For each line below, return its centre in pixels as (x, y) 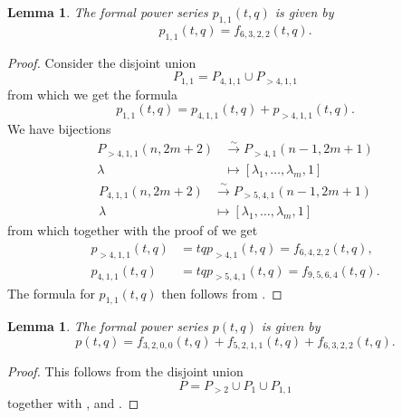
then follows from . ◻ (222, 293)
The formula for (51, 293)
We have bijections (59, 129)
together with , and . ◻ (73, 403)
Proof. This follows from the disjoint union (125, 371)
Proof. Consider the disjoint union (102, 62)
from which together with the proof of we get (133, 230)
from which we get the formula (92, 94)
